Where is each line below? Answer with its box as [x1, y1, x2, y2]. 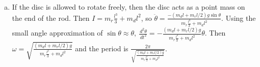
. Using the [221, 12, 256, 23]
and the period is [75, 43, 128, 53]
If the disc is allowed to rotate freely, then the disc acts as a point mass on [12, 2, 245, 12]
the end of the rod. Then [12, 12, 90, 23]
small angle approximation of [12, 27, 103, 38]
